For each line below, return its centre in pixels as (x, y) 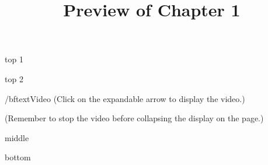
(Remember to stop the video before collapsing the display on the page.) (134, 118)
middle (17, 137)
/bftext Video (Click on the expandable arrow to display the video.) (125, 98)
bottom (18, 157)
